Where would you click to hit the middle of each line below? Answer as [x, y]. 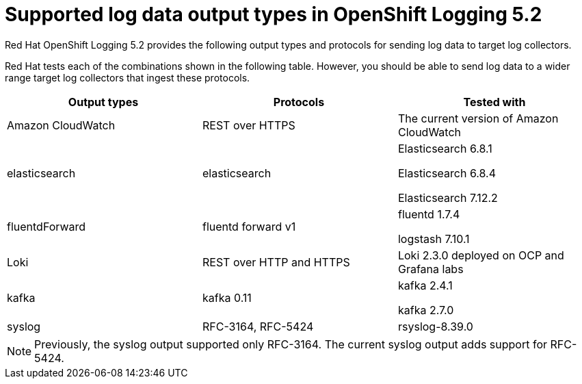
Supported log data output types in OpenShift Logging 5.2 [274, 14]
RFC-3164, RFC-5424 [258, 326]
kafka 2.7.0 [426, 310]
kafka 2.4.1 [425, 285]
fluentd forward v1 [249, 226]
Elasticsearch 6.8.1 [445, 148]
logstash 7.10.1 [434, 239]
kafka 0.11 [227, 297]
